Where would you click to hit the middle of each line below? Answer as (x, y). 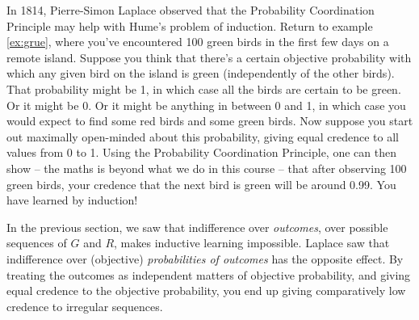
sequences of (37, 243)
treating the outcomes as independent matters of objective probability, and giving (209, 274)
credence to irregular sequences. (85, 306)
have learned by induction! (72, 200)
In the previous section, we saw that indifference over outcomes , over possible (197, 227)
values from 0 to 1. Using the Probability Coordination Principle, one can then (201, 152)
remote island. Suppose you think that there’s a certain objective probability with (209, 57)
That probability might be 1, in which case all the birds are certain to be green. (204, 88)
